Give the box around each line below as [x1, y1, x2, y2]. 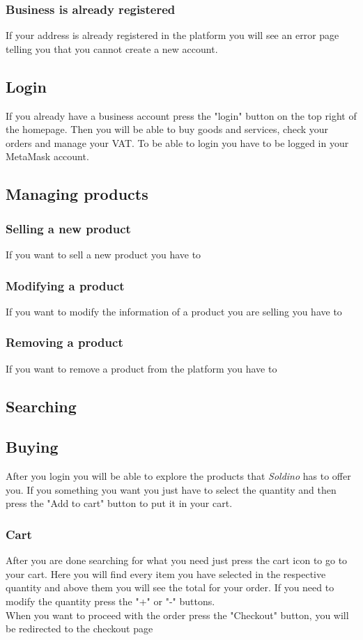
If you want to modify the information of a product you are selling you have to [6, 304, 342, 318]
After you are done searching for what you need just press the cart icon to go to [6, 553, 348, 568]
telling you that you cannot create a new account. [6, 41, 218, 56]
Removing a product [6, 334, 123, 351]
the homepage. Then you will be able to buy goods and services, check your [6, 122, 329, 136]
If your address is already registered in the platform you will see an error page [6, 28, 339, 42]
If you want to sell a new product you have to [6, 247, 201, 261]
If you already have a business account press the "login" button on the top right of [6, 108, 357, 123]
